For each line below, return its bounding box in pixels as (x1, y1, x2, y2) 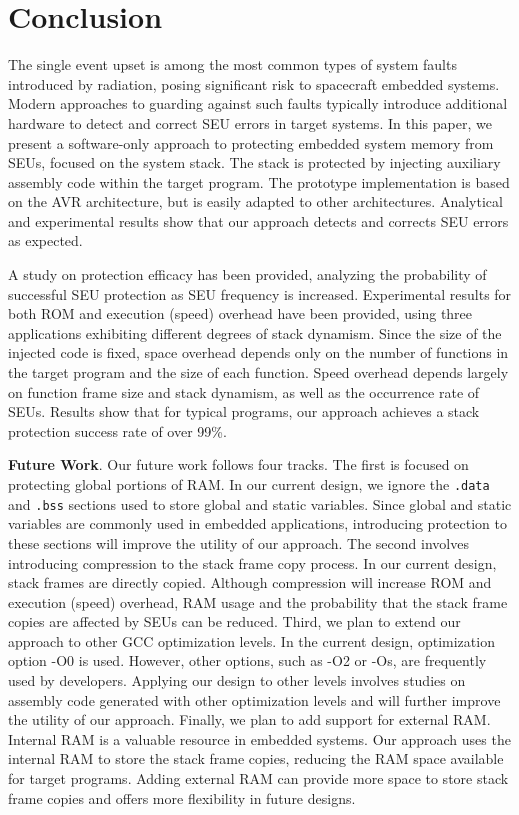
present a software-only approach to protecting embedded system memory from (8, 132, 494, 153)
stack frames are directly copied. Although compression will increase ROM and (8, 572, 492, 593)
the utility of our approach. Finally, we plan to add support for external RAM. (8, 709, 491, 730)
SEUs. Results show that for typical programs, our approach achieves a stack (8, 401, 480, 422)
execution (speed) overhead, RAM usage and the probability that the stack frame (8, 591, 508, 612)
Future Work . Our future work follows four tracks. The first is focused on (8, 454, 469, 475)
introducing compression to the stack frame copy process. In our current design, (8, 552, 497, 573)
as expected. (8, 230, 83, 251)
